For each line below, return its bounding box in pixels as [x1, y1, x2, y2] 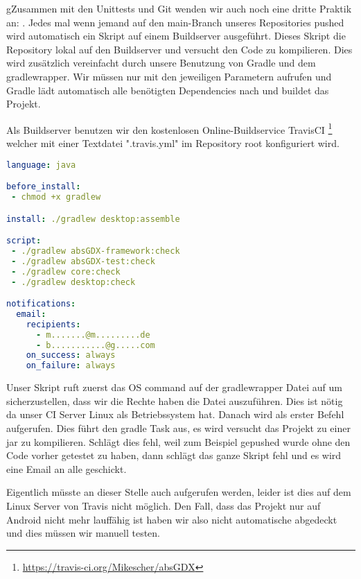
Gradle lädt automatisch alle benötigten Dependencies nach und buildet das [6, 83, 329, 97]
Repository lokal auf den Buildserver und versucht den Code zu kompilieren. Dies [6, 42, 353, 56]
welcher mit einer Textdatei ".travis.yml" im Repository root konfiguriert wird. [6, 136, 340, 150]
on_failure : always [26, 361, 116, 371]
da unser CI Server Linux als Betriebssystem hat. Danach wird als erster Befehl [6, 407, 344, 422]
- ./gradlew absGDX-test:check [11, 256, 155, 266]
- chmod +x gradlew [11, 192, 101, 202]
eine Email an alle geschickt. [6, 461, 127, 476]
